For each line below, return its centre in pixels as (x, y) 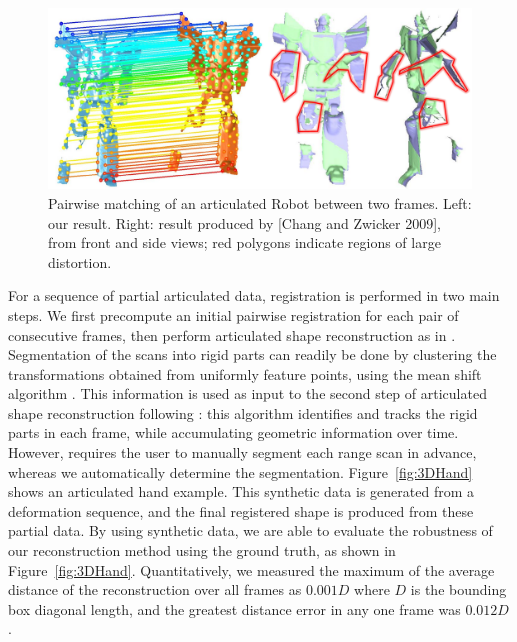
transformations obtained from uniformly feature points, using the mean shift (245, 373)
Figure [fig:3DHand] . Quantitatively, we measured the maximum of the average (251, 569)
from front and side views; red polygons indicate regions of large (244, 242)
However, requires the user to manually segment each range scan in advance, (242, 452)
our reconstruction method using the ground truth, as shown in (202, 550)
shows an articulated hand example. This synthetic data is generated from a (241, 491)
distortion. (80, 261)
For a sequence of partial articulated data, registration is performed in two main (254, 295)
